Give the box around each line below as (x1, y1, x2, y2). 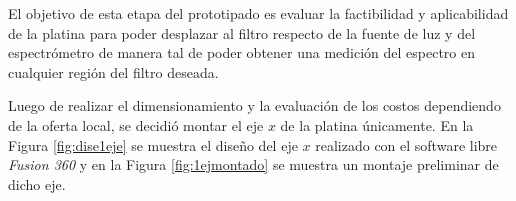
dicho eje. (8, 173, 66, 194)
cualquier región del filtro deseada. (8, 61, 219, 82)
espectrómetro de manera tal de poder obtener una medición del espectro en (8, 42, 476, 63)
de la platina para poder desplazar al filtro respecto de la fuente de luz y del (8, 22, 476, 43)
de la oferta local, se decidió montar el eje (8, 114, 264, 135)
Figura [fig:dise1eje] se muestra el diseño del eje (8, 134, 298, 155)
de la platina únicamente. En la (280, 114, 474, 135)
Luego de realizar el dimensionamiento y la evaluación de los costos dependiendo (8, 95, 501, 116)
